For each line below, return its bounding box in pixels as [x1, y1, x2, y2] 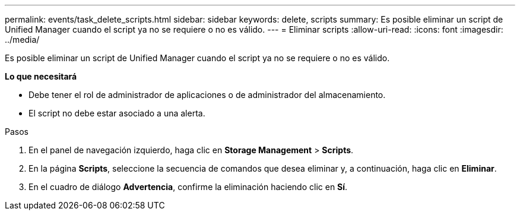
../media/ [5, 34, 40, 45]
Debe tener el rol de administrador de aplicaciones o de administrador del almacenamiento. [28, 90, 386, 100]
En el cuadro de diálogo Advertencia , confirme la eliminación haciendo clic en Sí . [28, 182, 348, 192]
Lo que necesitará [5, 71, 77, 81]
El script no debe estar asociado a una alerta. [28, 108, 205, 118]
